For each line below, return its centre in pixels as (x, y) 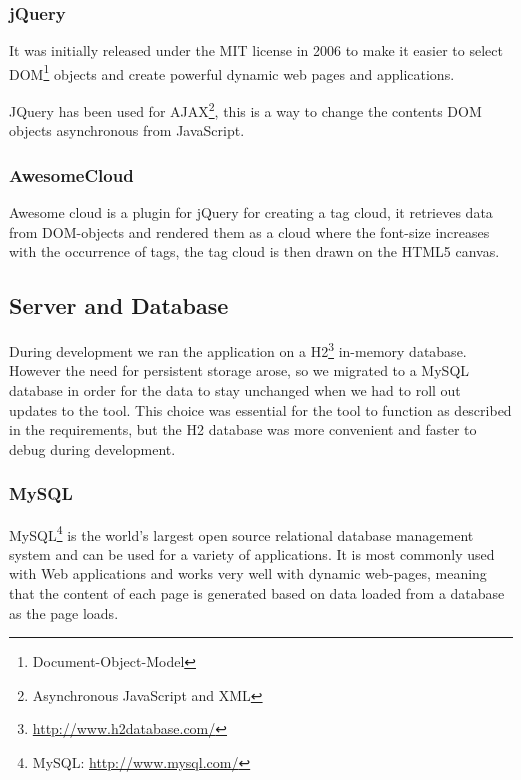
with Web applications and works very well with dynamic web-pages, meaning (248, 573)
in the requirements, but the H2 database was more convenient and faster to (243, 429)
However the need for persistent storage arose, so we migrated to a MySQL (239, 370)
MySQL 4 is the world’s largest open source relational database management (241, 533)
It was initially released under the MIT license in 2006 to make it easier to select (256, 50)
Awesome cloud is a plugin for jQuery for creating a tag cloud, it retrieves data (251, 212)
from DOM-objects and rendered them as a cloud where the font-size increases (249, 231)
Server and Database (119, 305)
